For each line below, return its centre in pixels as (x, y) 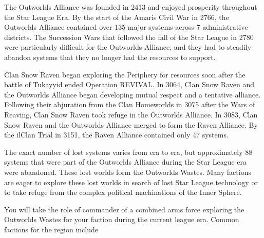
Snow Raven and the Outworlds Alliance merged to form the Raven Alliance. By (131, 124)
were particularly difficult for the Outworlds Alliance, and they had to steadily (128, 47)
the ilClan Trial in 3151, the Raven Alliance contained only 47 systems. (116, 135)
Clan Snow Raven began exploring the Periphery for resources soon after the (125, 74)
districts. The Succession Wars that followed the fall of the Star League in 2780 (129, 37)
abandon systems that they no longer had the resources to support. (110, 57)
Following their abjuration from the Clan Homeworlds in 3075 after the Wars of (130, 104)
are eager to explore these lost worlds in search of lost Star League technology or (131, 182)
